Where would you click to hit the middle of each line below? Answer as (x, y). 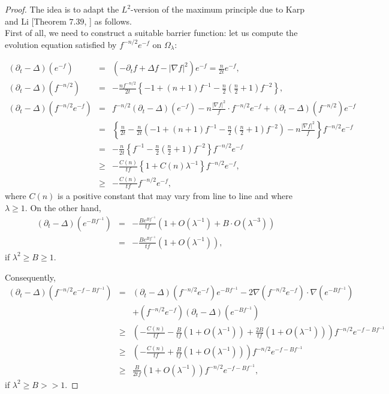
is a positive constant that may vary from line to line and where (175, 196)
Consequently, (30, 277)
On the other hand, (66, 208)
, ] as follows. (108, 21)
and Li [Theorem (36, 21)
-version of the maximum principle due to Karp (218, 9)
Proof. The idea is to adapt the (62, 9)
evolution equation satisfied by (61, 44)
